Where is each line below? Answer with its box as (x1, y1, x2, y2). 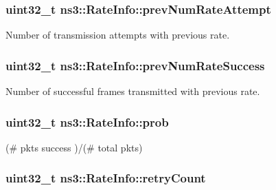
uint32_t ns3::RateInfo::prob (5, 113, 169, 130)
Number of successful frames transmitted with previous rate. (5, 84, 260, 98)
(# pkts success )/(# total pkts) (5, 140, 143, 154)
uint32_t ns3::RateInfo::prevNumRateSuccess (5, 56, 265, 74)
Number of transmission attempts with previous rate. (5, 28, 230, 42)
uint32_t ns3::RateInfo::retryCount (5, 169, 206, 187)
